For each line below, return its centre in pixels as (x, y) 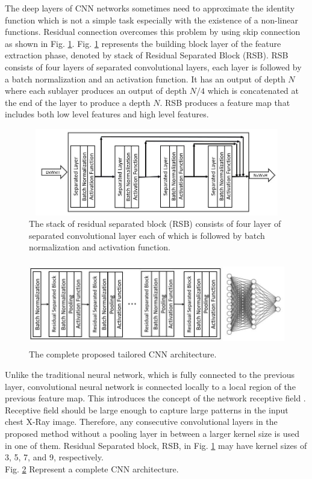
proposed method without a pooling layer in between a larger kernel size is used (152, 433)
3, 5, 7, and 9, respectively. (54, 457)
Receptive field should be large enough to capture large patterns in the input (147, 409)
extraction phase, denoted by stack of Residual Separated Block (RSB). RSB (147, 55)
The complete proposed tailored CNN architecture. (123, 354)
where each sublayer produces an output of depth (96, 91)
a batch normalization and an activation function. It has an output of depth (145, 79)
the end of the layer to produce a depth (78, 102)
